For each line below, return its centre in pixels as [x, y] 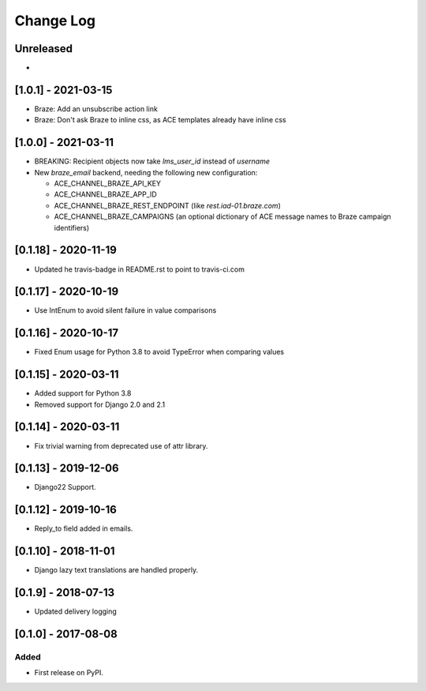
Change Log [55, 21]
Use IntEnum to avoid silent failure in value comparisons [125, 310]
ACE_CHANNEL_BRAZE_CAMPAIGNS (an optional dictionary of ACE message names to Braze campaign [223, 216]
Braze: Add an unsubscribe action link [96, 109]
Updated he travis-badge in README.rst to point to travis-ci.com [139, 269]
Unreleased [44, 49]
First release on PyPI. [69, 673]
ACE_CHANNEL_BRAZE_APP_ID [105, 194]
